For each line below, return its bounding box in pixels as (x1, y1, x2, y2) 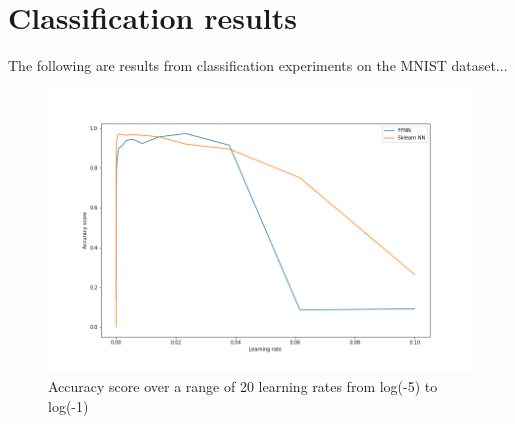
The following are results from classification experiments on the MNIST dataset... (8, 55, 508, 76)
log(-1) (48, 395, 89, 416)
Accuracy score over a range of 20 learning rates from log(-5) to (48, 375, 438, 396)
